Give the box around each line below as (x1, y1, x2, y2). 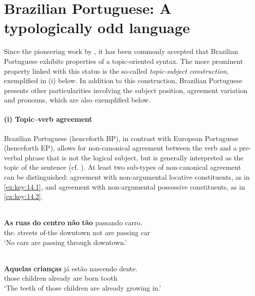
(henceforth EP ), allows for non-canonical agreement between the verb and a (4, 143, 237, 153)
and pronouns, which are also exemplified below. (4, 95, 151, 105)
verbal (4, 152, 23, 162)
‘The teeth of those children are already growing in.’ (4, 282, 161, 293)
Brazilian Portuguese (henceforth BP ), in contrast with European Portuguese (4, 133, 239, 143)
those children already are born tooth (4, 273, 117, 283)
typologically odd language (4, 17, 190, 38)
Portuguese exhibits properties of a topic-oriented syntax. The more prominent (4, 55, 243, 66)
